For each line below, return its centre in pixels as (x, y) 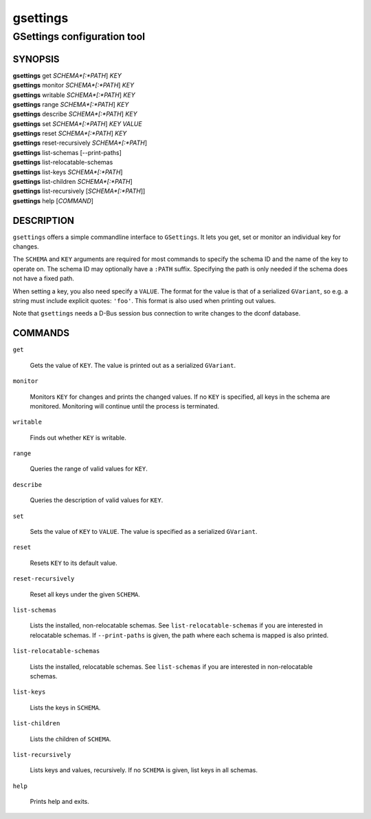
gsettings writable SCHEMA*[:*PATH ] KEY (74, 95)
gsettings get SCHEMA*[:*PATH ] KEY (67, 75)
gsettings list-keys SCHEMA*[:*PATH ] (68, 172)
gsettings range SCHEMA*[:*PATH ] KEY (71, 104)
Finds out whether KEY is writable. (78, 437)
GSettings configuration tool (79, 37)
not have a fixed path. (44, 278)
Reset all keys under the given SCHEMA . (85, 594)
